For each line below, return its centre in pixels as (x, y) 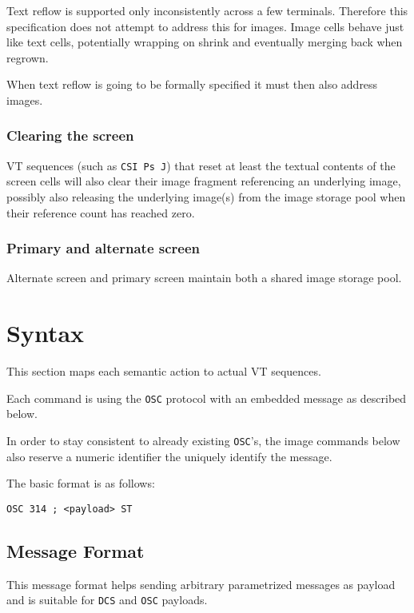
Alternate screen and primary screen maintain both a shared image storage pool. (204, 278)
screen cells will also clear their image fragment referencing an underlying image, (204, 181)
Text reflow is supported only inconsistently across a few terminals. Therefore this (207, 10)
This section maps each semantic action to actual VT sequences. (164, 371)
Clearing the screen (70, 135)
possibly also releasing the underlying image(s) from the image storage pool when (206, 197)
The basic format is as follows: (81, 483)
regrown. (28, 57)
